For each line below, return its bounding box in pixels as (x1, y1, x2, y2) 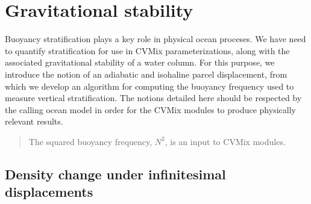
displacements (5, 182, 93, 201)
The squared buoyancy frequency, (28, 135, 152, 147)
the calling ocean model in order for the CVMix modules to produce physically (5, 103, 296, 116)
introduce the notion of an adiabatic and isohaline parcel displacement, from (5, 67, 287, 80)
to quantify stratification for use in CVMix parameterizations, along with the (5, 44, 290, 57)
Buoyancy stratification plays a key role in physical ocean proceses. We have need (5, 32, 306, 45)
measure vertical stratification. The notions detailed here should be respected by (5, 91, 302, 104)
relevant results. (5, 115, 63, 128)
